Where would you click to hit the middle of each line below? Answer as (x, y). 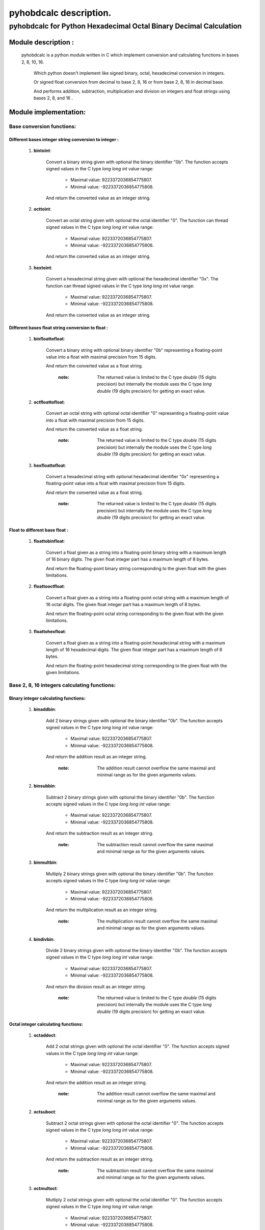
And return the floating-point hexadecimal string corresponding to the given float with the (136, 665)
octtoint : (42, 209)
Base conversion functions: (43, 126)
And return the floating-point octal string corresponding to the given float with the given (135, 614)
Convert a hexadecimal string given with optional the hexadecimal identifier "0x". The (132, 279)
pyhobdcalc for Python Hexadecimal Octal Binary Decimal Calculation (125, 26)
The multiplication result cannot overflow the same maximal (157, 921)
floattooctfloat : (49, 586)
